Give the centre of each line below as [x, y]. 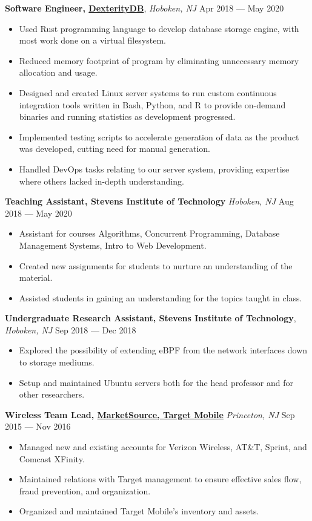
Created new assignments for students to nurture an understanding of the [156, 265]
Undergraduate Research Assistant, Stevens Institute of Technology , [151, 318]
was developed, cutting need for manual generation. [115, 149]
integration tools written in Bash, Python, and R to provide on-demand [152, 104]
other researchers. [52, 394]
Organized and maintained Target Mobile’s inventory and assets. [139, 511]
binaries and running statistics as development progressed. [127, 116]
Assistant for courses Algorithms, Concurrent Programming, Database [149, 233]
